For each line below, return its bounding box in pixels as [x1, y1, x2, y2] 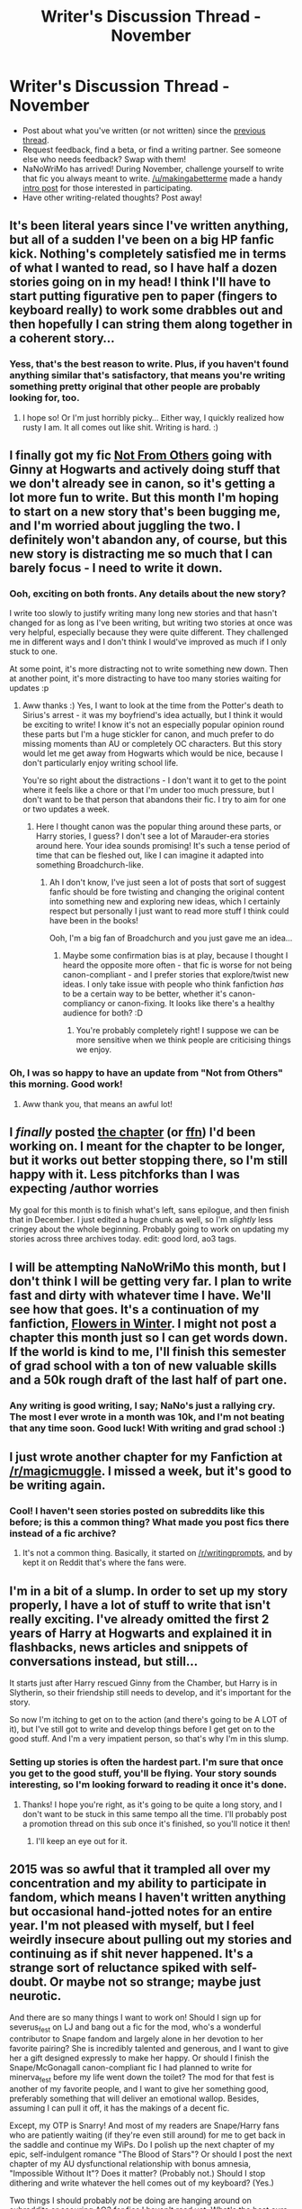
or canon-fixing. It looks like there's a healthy [107, 998, 276, 1009]
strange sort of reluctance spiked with [9, 1959, 228, 1975]
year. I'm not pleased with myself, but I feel [9, 1917, 254, 1933]
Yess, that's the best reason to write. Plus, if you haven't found [9, 358, 289, 370]
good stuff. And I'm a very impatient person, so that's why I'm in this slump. [9, 1733, 289, 1744]
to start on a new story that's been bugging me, [9, 505, 281, 520]
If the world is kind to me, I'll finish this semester [9, 1344, 287, 1359]
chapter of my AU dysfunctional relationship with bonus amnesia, [9, 2158, 252, 2168]
